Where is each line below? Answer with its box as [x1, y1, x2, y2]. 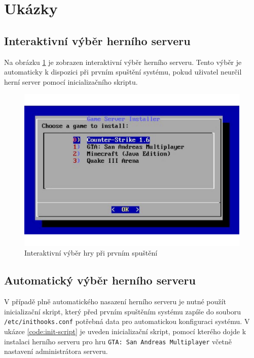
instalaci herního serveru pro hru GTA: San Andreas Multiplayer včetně [4, 336, 232, 346]
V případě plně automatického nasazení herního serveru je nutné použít [4, 296, 226, 307]
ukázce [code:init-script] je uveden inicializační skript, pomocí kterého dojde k [4, 326, 246, 336]
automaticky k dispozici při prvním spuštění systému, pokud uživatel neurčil [4, 66, 242, 77]
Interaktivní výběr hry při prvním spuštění [24, 247, 158, 258]
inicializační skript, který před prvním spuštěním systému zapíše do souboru [4, 306, 241, 316]
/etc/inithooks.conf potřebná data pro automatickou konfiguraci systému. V [4, 316, 250, 327]
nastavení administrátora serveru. [4, 346, 108, 356]
